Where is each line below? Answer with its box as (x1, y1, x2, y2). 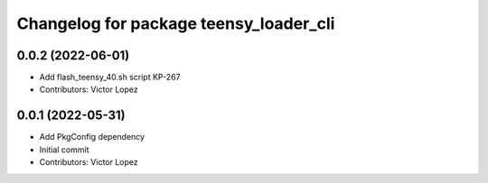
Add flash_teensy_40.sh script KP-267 (39, 72, 181, 83)
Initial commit (39, 144, 89, 155)
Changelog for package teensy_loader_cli (16, 14, 335, 33)
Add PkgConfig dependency (39, 132, 145, 142)
